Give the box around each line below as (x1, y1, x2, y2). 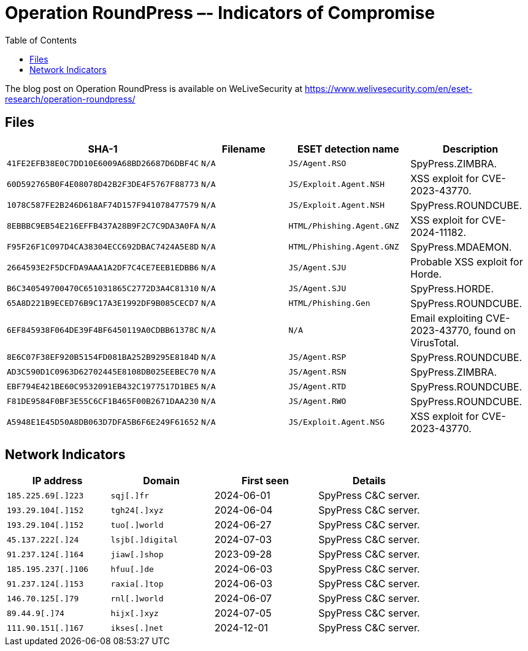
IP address (32, 474, 83, 487)
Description (442, 142, 499, 155)
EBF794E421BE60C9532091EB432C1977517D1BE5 (7, 382, 199, 392)
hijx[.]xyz (110, 608, 159, 618)
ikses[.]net (110, 623, 164, 633)
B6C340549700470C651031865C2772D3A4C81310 (7, 284, 199, 294)
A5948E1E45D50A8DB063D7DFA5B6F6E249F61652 (7, 417, 199, 427)
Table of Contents (5, 34, 77, 45)
